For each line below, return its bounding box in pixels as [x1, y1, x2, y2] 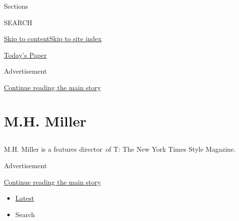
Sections [4, 1, 28, 11]
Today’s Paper [4, 49, 47, 60]
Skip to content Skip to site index [4, 33, 102, 44]
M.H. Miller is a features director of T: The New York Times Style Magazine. [4, 144, 236, 154]
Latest [15, 193, 34, 203]
